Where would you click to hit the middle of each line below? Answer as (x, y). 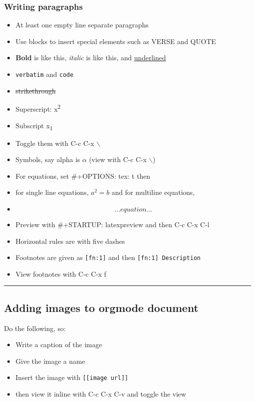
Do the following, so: (35, 328)
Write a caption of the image (59, 344)
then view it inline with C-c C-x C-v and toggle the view (101, 394)
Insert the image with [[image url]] (72, 377)
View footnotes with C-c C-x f (61, 273)
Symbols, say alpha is (48, 159)
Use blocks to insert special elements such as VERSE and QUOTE (116, 41)
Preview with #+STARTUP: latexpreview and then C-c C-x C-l (112, 224)
